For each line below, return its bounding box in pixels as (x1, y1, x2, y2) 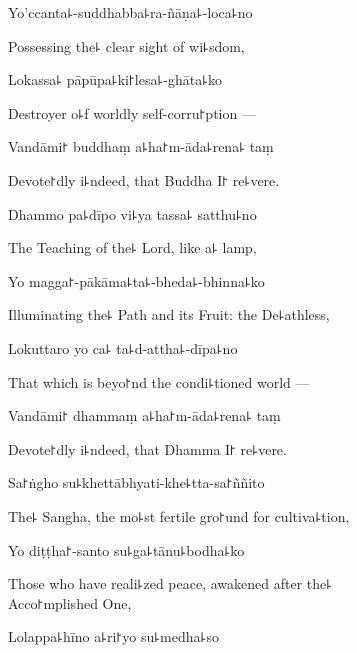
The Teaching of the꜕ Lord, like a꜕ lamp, (8, 237, 257, 258)
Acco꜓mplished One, (8, 592, 132, 613)
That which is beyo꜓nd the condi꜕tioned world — (8, 371, 310, 392)
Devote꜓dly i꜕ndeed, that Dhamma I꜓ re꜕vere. (8, 438, 287, 459)
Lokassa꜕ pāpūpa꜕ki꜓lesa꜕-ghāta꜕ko (8, 69, 223, 90)
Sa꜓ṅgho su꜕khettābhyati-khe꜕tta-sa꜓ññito (8, 472, 265, 493)
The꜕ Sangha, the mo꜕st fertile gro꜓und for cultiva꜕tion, (8, 505, 350, 526)
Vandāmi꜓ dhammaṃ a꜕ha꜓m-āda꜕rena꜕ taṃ (8, 405, 281, 426)
